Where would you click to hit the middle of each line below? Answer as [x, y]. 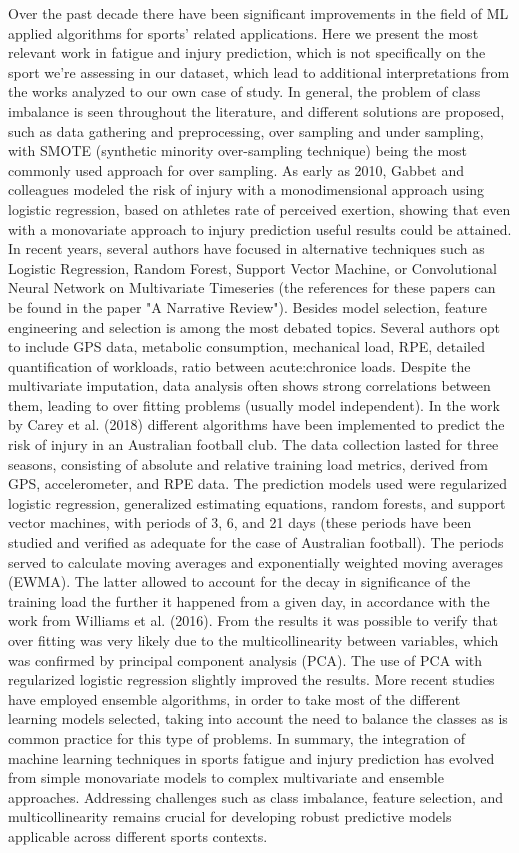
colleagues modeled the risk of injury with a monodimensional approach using [246, 189]
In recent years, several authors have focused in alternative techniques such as [246, 248]
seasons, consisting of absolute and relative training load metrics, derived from [248, 463]
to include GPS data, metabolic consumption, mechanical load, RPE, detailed [246, 346]
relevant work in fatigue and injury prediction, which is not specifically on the [247, 52]
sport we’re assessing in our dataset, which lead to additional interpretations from [259, 71]
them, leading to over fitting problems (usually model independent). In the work [254, 404]
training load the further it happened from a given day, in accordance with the [249, 600]
